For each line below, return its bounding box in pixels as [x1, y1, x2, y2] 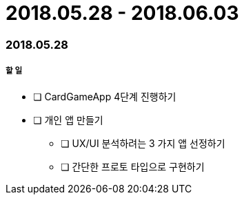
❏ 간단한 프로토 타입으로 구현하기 [61, 160, 205, 173]
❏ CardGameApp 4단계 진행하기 [33, 90, 176, 102]
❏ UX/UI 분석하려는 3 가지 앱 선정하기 [61, 137, 225, 149]
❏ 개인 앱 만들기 [33, 113, 103, 126]
